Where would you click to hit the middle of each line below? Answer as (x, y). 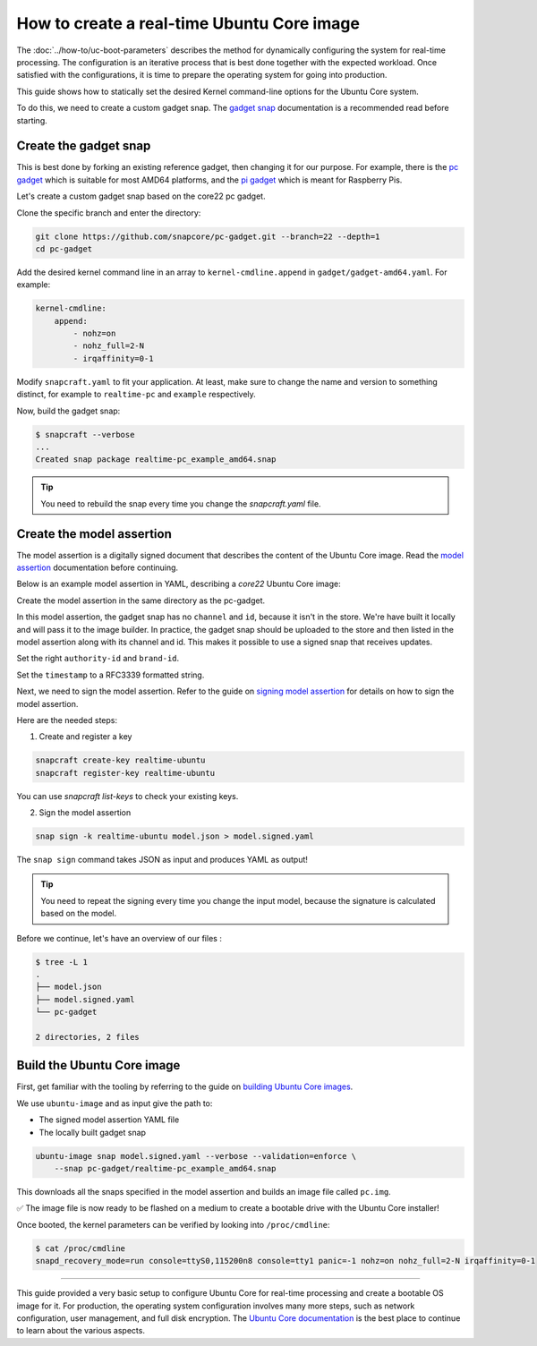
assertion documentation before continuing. (98, 567)
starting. (32, 120)
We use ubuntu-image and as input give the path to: (115, 1103)
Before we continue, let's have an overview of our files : (119, 938)
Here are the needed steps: (67, 720)
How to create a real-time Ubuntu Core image (188, 23)
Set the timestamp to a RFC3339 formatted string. (111, 675)
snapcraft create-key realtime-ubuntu (120, 760)
